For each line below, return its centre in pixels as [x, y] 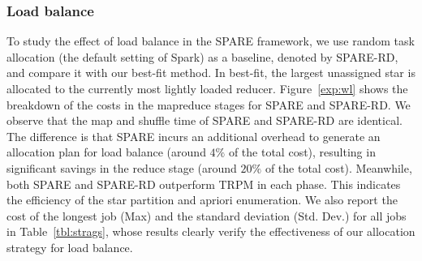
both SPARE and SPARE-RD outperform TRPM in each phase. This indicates [204, 184]
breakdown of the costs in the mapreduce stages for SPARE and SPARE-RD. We [209, 104]
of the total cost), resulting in [302, 152]
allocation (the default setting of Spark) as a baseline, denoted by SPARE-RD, [202, 56]
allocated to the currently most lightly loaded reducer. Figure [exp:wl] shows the [207, 88]
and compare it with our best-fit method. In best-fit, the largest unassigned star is [211, 73]
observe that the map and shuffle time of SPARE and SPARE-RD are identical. [205, 120]
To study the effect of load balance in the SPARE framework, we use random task [211, 41]
